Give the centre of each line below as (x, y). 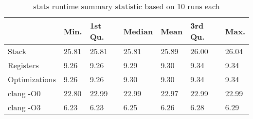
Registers (23, 65)
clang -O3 (24, 107)
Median (138, 31)
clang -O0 (24, 93)
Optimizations (32, 79)
